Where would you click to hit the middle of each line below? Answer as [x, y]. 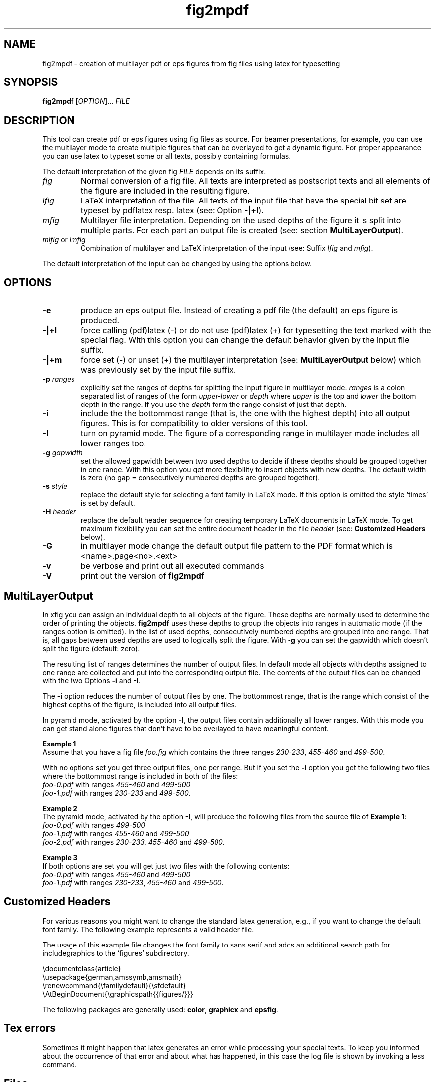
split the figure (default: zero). [91, 648]
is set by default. [108, 503]
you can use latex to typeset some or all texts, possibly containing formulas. [167, 156]
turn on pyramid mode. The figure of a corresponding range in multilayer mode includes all [250, 434]
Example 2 [60, 808]
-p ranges [59, 379]
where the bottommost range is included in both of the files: [140, 776]
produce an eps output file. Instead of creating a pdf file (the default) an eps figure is [239, 310]
